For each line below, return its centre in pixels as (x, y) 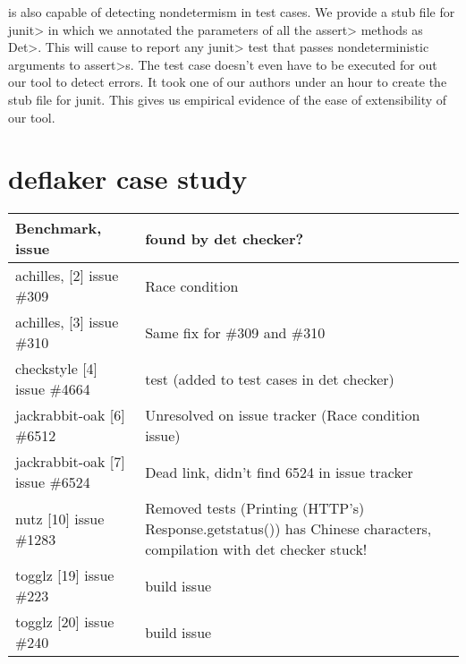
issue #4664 (53, 389)
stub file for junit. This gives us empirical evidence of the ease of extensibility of (228, 99)
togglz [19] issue (65, 575)
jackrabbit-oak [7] (70, 462)
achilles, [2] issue (67, 276)
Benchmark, (59, 228)
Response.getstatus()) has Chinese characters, (288, 529)
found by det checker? (225, 238)
